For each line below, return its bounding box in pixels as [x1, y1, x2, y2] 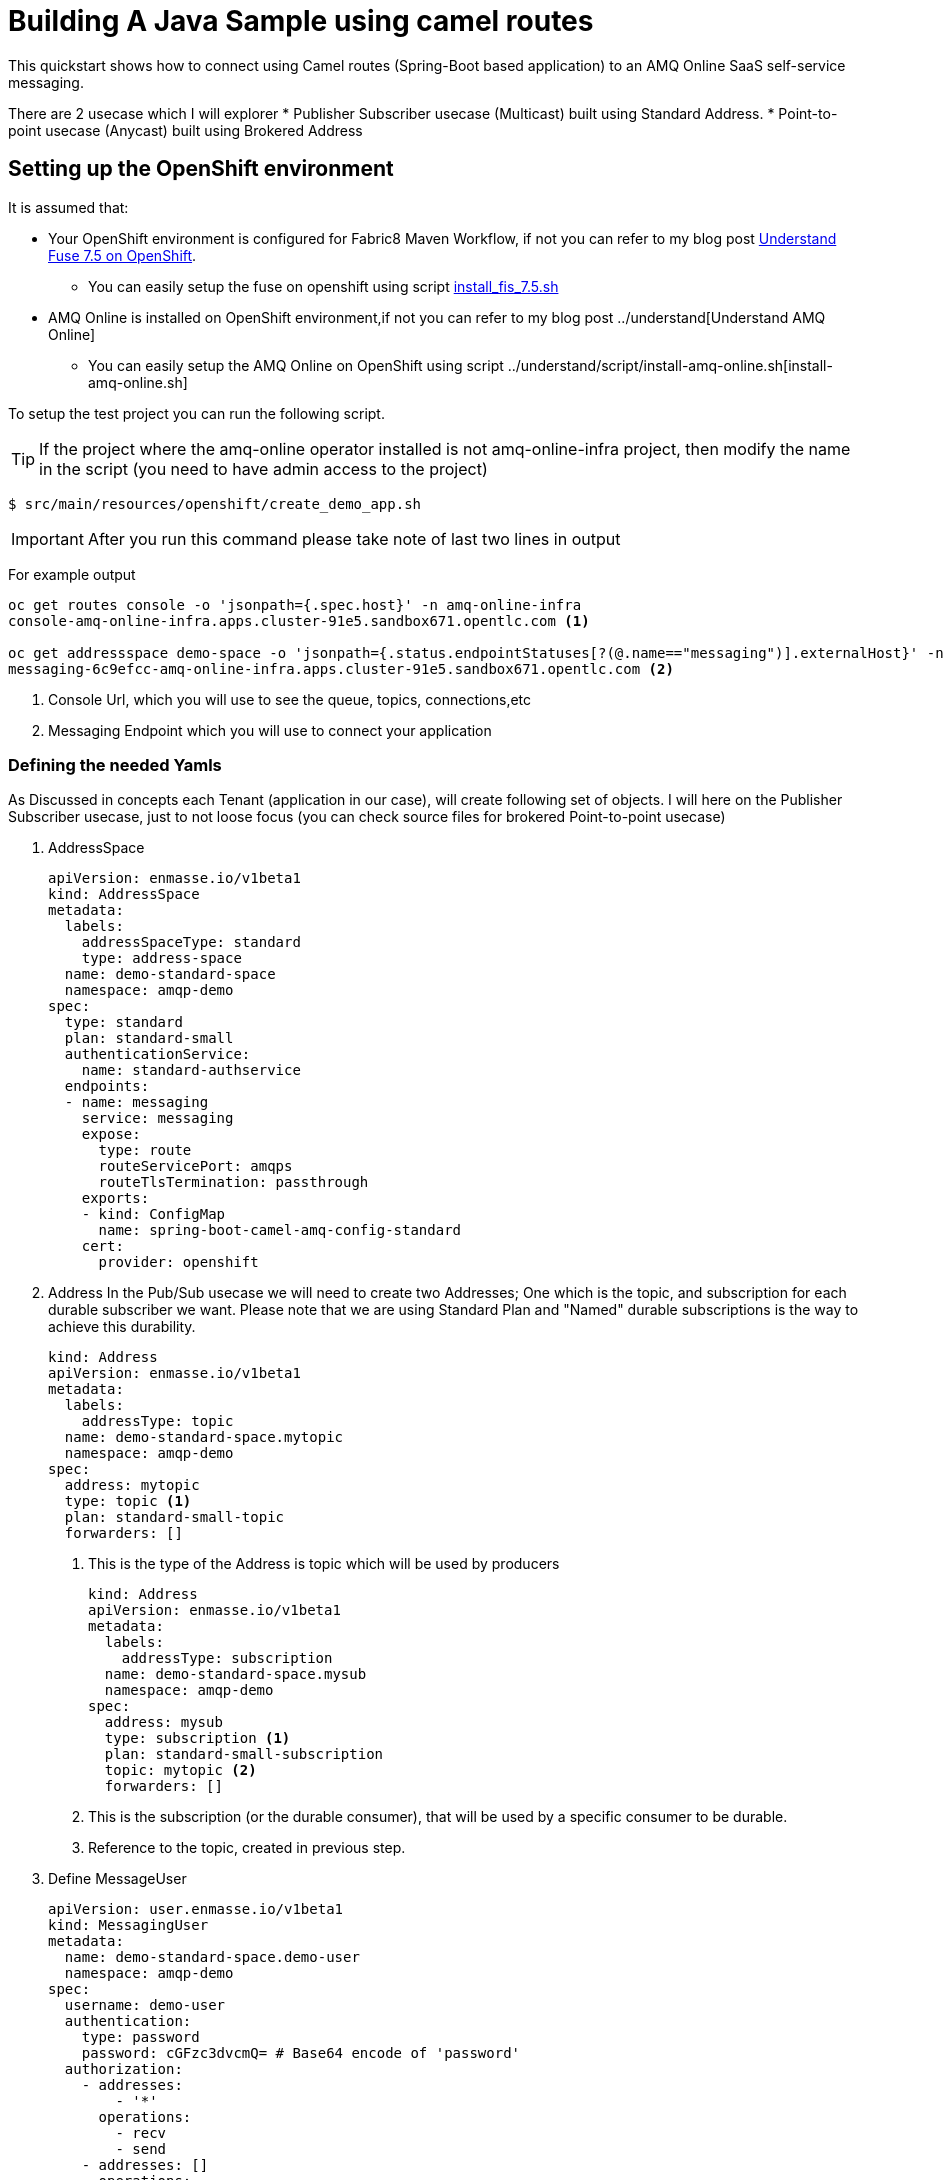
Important [11, 528, 84, 549]
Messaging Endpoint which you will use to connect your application [48, 721, 492, 739]
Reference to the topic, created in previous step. [88, 1839, 406, 1857]
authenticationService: [64, 1046, 251, 1063]
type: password [81, 2029, 200, 2046]
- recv [115, 2125, 167, 2142]
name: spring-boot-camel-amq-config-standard [98, 1222, 462, 1239]
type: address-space [81, 950, 242, 967]
